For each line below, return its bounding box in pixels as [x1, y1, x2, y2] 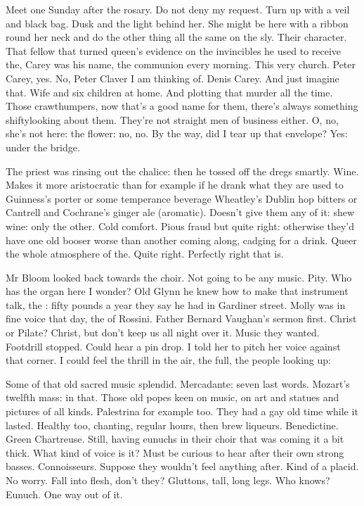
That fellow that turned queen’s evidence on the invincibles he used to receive [6, 43, 342, 58]
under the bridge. [6, 139, 80, 154]
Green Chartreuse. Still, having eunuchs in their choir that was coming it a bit [6, 431, 344, 446]
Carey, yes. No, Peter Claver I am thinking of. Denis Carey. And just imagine [6, 70, 339, 85]
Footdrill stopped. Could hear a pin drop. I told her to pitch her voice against [6, 339, 341, 353]
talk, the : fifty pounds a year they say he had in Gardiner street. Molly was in [6, 297, 346, 312]
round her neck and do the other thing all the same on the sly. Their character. [6, 30, 347, 44]
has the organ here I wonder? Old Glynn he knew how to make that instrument [6, 284, 349, 298]
